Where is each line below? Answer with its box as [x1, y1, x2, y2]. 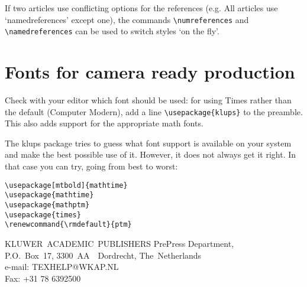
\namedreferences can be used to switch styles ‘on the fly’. [5, 25, 219, 37]
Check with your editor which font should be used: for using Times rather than [5, 94, 292, 106]
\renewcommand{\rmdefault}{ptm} [5, 220, 132, 229]
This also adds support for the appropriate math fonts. [5, 117, 203, 129]
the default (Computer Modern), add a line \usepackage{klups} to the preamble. [5, 105, 303, 118]
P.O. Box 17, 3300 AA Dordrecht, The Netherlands [5, 249, 202, 261]
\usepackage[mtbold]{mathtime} [5, 181, 128, 190]
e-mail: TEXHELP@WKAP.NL [5, 260, 119, 273]
